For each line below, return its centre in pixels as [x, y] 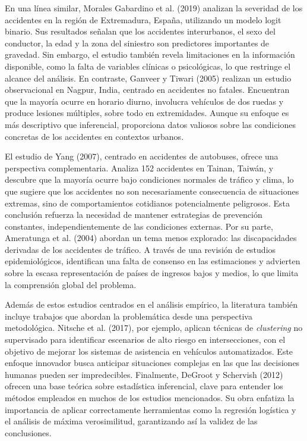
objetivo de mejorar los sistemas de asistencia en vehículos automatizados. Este [149, 351]
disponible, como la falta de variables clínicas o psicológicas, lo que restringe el [148, 66]
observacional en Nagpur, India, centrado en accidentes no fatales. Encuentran [147, 90]
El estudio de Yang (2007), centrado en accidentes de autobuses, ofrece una [142, 156]
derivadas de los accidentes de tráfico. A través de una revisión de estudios [140, 249]
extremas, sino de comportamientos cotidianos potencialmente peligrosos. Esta [147, 203]
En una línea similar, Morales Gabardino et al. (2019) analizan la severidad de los [154, 8]
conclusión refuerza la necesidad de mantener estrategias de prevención [134, 215]
